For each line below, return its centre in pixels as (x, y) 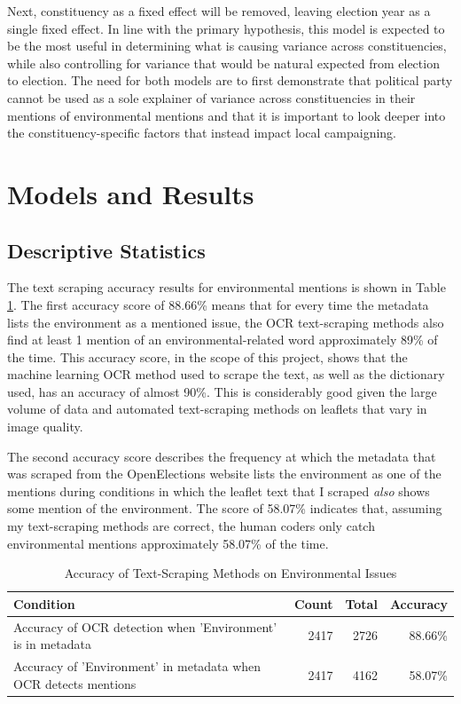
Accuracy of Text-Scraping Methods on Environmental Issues (230, 573)
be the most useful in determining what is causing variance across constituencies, (227, 46)
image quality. (45, 427)
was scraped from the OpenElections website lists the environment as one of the (224, 474)
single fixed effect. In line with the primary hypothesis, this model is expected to (226, 28)
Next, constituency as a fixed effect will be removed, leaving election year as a (219, 11)
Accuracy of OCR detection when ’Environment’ (145, 626)
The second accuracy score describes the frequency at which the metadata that (222, 456)
